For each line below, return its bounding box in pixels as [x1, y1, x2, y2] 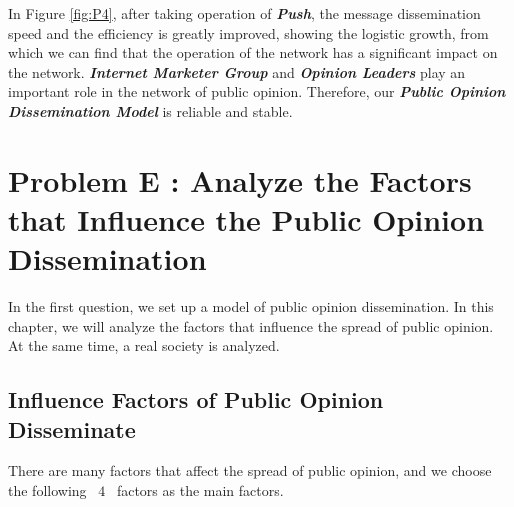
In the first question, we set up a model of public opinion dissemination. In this [8, 296, 494, 317]
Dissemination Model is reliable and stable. [8, 100, 293, 121]
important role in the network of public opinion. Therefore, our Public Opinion [8, 81, 506, 102]
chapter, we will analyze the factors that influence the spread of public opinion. [8, 315, 494, 336]
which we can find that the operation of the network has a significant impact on [8, 42, 498, 63]
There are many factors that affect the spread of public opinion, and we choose [8, 460, 492, 481]
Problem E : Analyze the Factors [8, 159, 472, 200]
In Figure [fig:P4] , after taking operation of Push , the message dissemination [8, 3, 481, 23]
